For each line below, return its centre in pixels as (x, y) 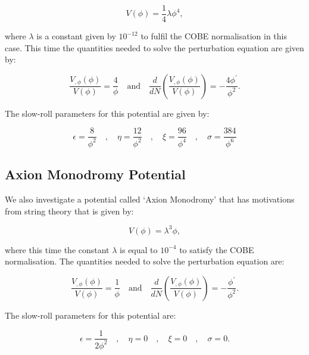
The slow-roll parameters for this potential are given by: (107, 113)
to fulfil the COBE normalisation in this (214, 36)
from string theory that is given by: (69, 211)
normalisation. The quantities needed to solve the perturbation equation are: (145, 261)
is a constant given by (76, 36)
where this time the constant (57, 249)
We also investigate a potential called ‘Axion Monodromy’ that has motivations (150, 199)
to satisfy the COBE (217, 249)
